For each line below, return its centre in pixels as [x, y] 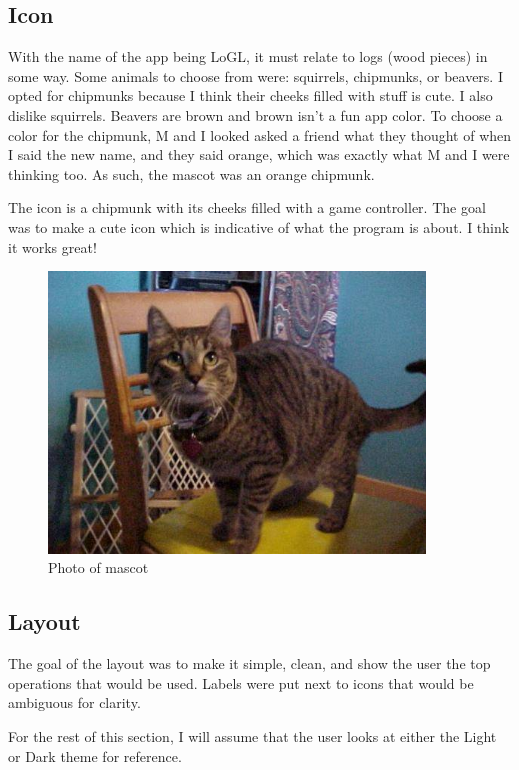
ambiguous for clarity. [74, 702]
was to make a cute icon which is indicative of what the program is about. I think [259, 226]
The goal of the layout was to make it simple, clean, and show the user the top [249, 663]
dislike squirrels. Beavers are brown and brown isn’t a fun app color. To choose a [255, 114]
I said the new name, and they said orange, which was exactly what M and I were [259, 154]
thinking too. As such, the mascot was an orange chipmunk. [191, 173]
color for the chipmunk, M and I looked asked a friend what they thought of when [260, 134]
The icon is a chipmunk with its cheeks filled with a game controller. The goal [247, 207]
